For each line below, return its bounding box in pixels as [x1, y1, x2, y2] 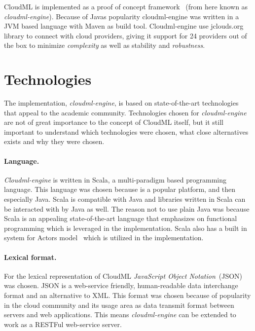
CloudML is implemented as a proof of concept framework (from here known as [4, 1, 248, 11]
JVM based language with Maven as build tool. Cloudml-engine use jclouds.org [4, 21, 244, 31]
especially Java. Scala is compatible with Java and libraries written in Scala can [4, 194, 246, 204]
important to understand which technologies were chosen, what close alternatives [4, 126, 249, 137]
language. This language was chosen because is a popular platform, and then [4, 184, 236, 194]
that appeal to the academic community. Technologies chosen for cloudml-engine [4, 107, 247, 117]
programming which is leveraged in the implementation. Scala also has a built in [4, 222, 247, 233]
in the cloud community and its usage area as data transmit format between [4, 299, 234, 310]
